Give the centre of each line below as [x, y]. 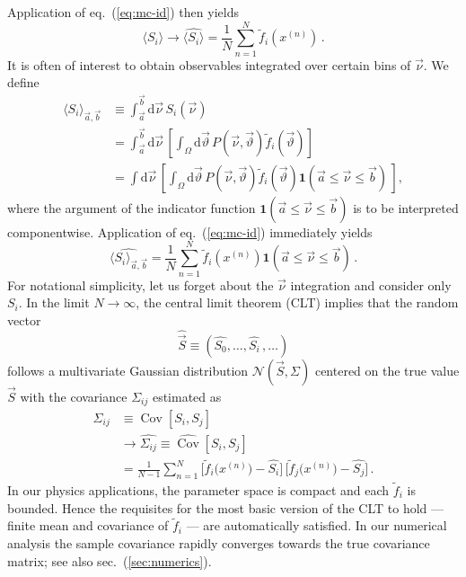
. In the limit [54, 302]
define [23, 82]
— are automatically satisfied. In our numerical [317, 525]
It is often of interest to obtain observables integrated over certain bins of [209, 64]
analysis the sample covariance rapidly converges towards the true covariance [219, 543]
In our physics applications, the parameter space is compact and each [198, 490]
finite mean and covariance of [88, 525]
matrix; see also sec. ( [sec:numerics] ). [110, 560]
